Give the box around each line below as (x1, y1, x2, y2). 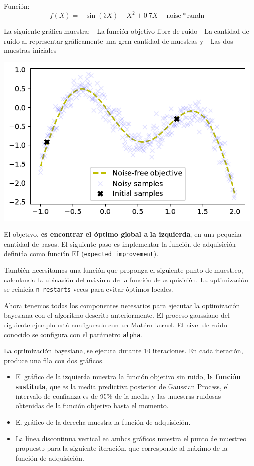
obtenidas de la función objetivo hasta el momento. (15, 400, 169, 411)
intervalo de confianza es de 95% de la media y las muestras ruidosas (15, 391, 221, 401)
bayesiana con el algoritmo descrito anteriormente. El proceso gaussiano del (4, 310, 230, 320)
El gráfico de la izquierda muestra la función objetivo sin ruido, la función (15, 372, 241, 382)
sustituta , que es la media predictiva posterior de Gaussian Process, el (15, 381, 229, 392)
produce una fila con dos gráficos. (4, 355, 104, 365)
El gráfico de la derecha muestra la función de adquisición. (15, 417, 190, 427)
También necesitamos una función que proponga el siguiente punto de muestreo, (4, 264, 243, 275)
